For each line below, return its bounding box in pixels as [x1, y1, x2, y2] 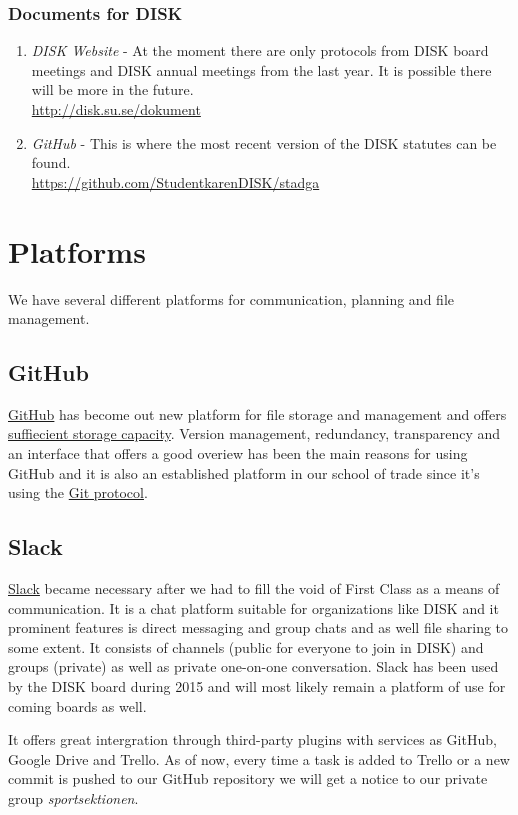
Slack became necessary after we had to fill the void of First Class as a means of [8, 578, 500, 599]
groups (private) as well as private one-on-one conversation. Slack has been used [8, 656, 499, 677]
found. [31, 152, 71, 173]
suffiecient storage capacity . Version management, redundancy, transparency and [8, 423, 501, 444]
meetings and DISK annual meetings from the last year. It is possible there [31, 59, 492, 80]
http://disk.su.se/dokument [31, 99, 201, 119]
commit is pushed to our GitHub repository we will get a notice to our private [8, 768, 488, 789]
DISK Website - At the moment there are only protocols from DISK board [31, 40, 489, 61]
